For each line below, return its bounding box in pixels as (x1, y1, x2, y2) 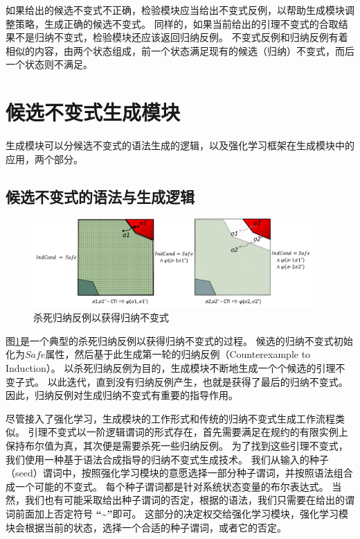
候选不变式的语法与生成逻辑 (6, 185, 195, 207)
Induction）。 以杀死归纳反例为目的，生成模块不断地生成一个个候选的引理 (6, 361, 336, 375)
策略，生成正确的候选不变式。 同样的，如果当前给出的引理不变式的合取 (15, 16, 339, 31)
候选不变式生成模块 (6, 98, 181, 126)
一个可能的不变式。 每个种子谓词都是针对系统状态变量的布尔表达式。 (15, 479, 329, 493)
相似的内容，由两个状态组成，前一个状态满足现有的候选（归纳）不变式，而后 (6, 43, 354, 58)
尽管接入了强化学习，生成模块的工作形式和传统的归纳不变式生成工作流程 (6, 411, 335, 425)
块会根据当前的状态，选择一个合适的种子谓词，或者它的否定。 (6, 520, 287, 534)
